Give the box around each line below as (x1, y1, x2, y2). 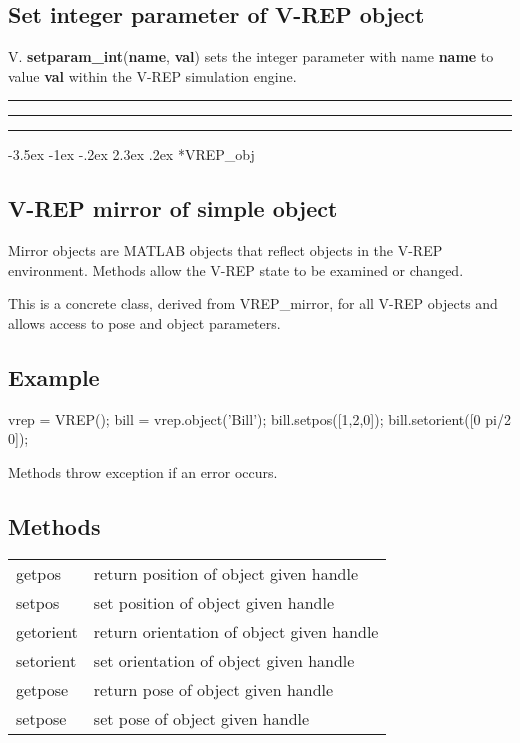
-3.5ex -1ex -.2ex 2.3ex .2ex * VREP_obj (8, 144, 255, 165)
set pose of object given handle (93, 706, 310, 730)
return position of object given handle (93, 561, 359, 585)
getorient (16, 619, 78, 643)
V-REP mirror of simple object (8, 193, 338, 224)
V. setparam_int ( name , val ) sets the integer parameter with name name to (8, 46, 494, 67)
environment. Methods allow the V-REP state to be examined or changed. (8, 259, 464, 280)
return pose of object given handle (93, 677, 334, 701)
